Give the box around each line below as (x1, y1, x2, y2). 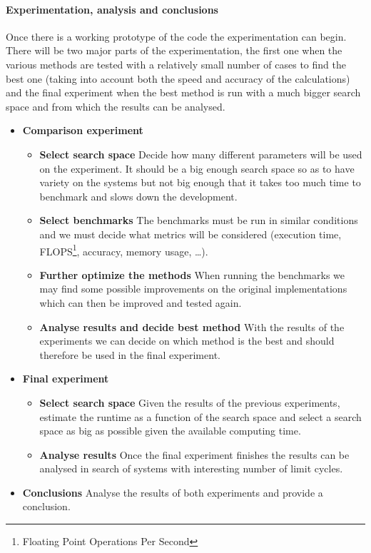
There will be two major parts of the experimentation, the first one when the (6, 43, 342, 58)
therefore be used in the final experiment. (39, 347, 220, 362)
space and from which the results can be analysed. (6, 98, 225, 113)
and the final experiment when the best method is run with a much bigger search (6, 85, 361, 100)
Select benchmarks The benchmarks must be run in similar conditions (39, 213, 358, 228)
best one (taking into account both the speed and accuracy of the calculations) (6, 71, 350, 86)
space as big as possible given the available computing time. (39, 423, 301, 438)
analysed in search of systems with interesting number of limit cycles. (39, 461, 343, 476)
